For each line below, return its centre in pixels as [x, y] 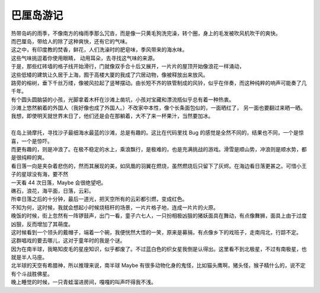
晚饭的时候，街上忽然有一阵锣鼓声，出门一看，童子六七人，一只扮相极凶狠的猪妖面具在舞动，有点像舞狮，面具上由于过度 [159, 216]
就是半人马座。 [29, 257]
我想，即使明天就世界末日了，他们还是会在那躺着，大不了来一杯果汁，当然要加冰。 [112, 116]
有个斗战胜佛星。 [32, 273]
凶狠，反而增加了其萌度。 [42, 224]
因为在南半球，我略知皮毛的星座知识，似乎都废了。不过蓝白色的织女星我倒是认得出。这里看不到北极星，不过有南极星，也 [159, 249]
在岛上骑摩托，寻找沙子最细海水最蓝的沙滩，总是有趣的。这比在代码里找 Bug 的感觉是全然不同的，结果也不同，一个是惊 [157, 133]
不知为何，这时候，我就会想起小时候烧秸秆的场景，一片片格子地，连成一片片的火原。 [115, 207]
